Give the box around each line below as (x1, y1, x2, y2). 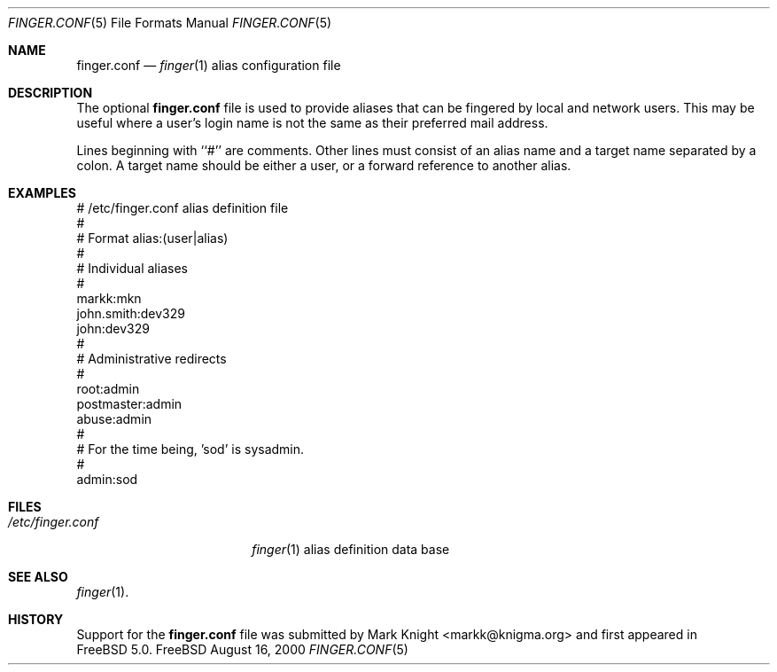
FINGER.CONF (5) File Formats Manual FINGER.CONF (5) (8, 15, 332, 30)
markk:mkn (76, 291, 142, 306)
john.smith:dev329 (76, 306, 185, 321)
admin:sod (76, 472, 138, 487)
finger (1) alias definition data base (252, 542, 450, 557)
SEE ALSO (8, 569, 68, 584)
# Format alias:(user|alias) (76, 231, 229, 246)
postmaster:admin (76, 396, 183, 411)
